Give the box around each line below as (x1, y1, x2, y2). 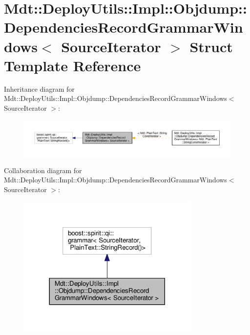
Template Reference (4, 55, 141, 75)
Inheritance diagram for (4, 83, 75, 94)
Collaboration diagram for (4, 165, 82, 175)
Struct (189, 36, 233, 56)
